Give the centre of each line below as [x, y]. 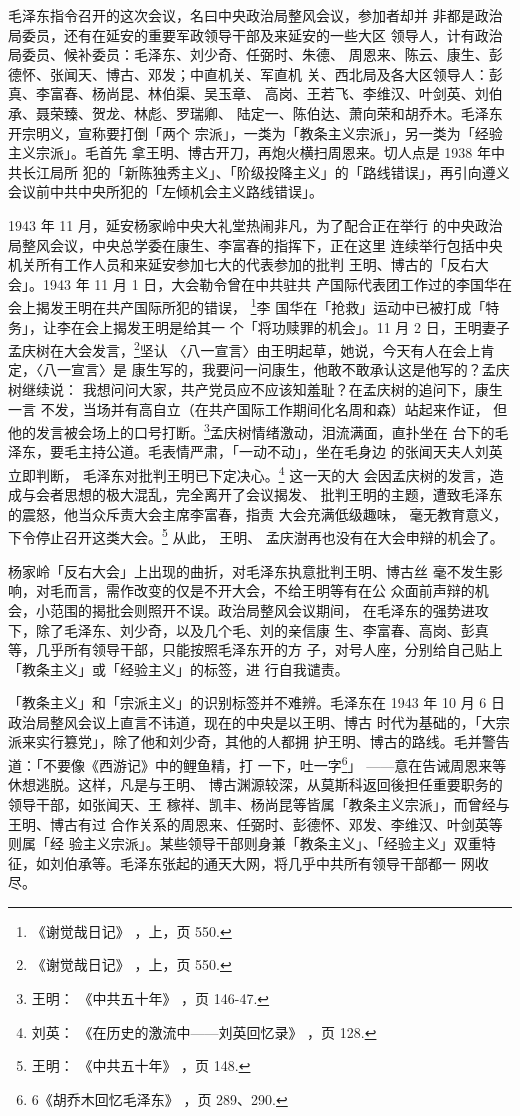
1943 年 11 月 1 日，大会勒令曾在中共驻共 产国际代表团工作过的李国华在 [277, 283]
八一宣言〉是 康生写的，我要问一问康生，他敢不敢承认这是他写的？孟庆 [276, 369]
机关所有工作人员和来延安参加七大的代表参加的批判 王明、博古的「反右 [241, 264]
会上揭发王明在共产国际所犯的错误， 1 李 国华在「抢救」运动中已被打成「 [247, 305]
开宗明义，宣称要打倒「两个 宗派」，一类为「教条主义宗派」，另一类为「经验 [255, 132]
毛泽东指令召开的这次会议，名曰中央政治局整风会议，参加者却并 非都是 [241, 15]
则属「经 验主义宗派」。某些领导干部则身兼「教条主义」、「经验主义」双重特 [252, 843]
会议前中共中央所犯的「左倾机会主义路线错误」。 [165, 191]
